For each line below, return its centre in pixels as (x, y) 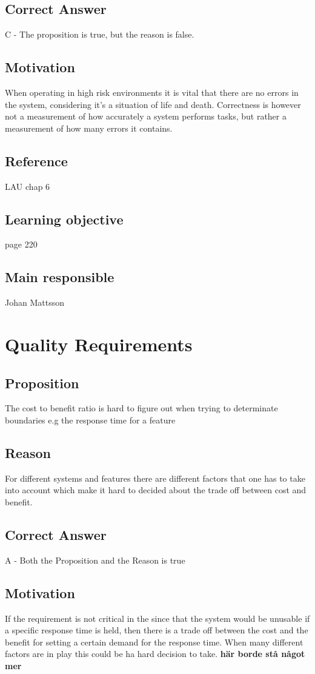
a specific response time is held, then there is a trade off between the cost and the (157, 630)
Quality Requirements (99, 344)
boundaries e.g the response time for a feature (90, 420)
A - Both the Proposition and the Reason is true (95, 560)
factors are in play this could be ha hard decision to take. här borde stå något (155, 654)
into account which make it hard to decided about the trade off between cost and (156, 490)
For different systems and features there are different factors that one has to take (155, 478)
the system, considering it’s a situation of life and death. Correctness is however (153, 104)
